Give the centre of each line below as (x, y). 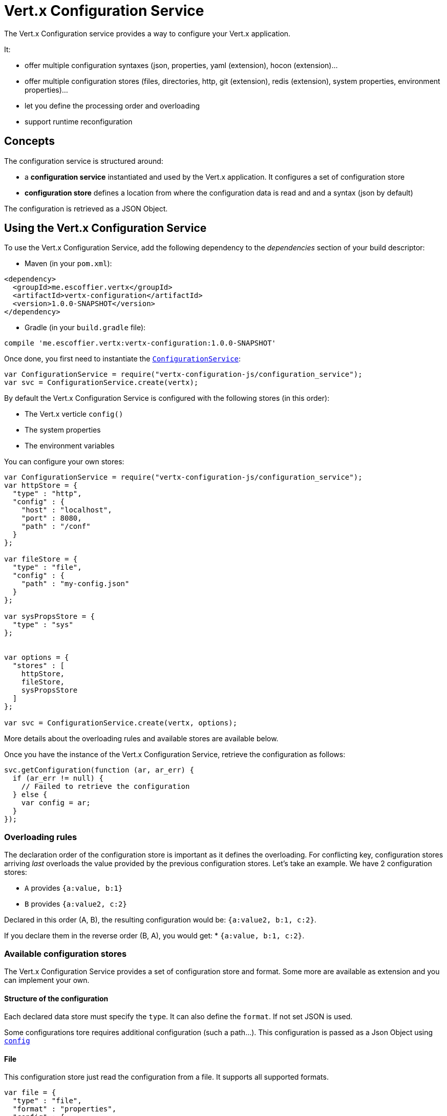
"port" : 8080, (51, 518)
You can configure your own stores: (64, 462)
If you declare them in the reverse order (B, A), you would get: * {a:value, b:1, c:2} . (154, 936)
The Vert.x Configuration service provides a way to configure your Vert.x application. (147, 33)
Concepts (29, 141)
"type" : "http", (47, 494)
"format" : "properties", (65, 1109)
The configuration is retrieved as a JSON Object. (86, 208)
